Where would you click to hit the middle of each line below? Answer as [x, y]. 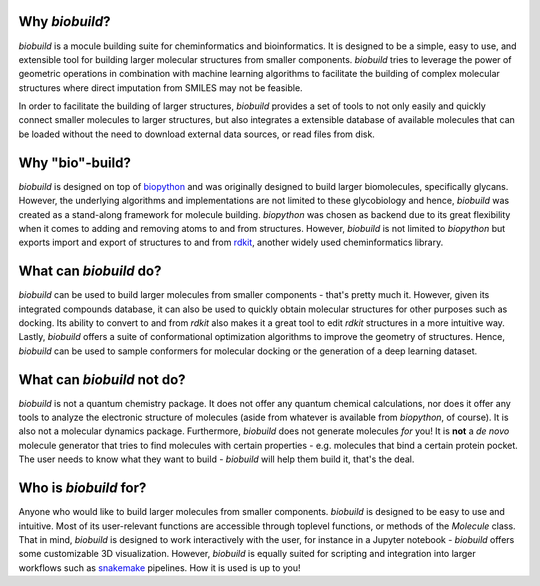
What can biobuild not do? [102, 379]
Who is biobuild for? [82, 488]
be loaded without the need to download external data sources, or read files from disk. [196, 134]
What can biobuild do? [90, 271]
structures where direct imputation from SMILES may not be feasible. [161, 87]
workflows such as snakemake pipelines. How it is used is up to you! [159, 567]
